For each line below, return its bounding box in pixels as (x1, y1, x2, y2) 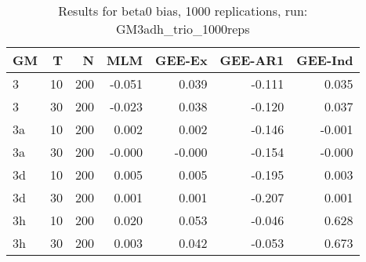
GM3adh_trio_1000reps (115, 20, 250, 38)
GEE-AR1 (219, 51, 284, 69)
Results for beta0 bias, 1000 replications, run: (58, 2, 308, 20)
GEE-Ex (155, 51, 208, 69)
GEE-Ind (296, 51, 353, 69)
